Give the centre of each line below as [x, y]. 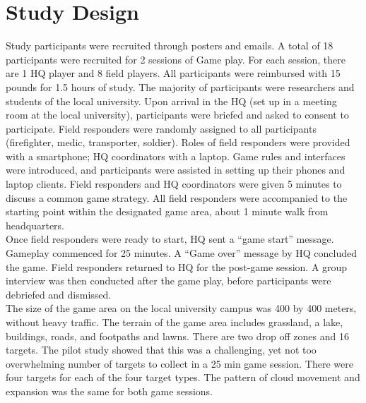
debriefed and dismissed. [59, 294]
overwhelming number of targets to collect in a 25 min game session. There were [179, 363]
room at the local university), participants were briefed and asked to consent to [177, 115]
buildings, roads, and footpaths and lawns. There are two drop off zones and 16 [177, 336]
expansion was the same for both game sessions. [109, 391]
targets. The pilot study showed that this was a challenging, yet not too [161, 350]
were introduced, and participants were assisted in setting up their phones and [176, 170]
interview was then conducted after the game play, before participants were [169, 281]
